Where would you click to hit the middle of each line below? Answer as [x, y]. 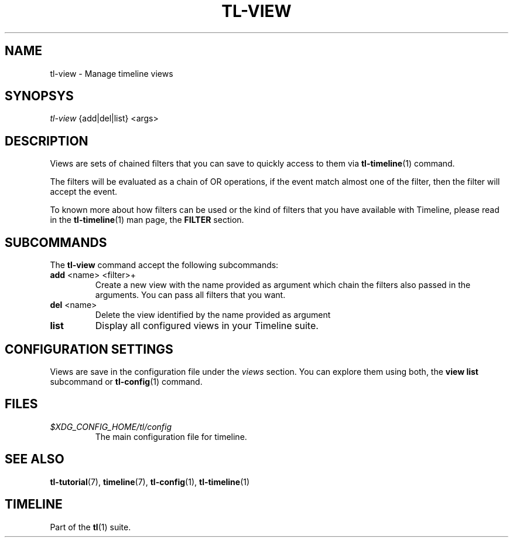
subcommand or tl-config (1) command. [126, 381]
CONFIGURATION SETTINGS [89, 349]
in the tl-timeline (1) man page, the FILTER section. [147, 220]
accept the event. [83, 192]
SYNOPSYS [39, 96]
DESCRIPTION [47, 141]
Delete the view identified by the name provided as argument [213, 315]
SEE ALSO [35, 459]
